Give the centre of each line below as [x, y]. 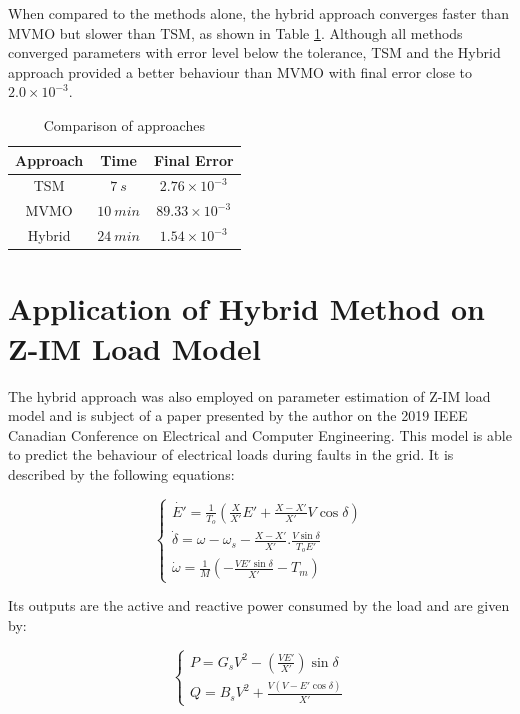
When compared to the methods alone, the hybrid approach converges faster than [258, 13]
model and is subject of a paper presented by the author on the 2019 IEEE [238, 415]
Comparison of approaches [124, 124]
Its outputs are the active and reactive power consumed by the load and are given [259, 605]
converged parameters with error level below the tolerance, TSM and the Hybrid [254, 52]
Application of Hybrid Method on [247, 308]
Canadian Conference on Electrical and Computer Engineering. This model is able [260, 434]
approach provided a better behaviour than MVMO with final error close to [240, 71]
